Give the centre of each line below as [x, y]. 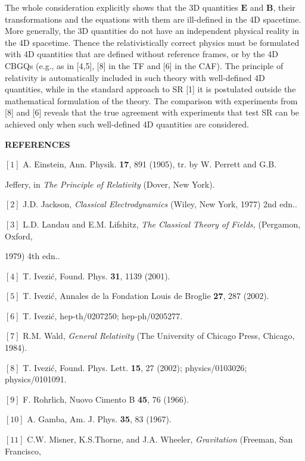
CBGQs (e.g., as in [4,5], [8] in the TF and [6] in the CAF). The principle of [144, 65]
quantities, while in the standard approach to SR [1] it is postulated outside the [150, 89]
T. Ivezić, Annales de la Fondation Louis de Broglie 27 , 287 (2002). [146, 296]
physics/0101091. [36, 379]
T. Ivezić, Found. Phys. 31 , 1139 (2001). [97, 275]
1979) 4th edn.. [32, 256]
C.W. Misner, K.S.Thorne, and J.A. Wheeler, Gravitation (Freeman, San [160, 439]
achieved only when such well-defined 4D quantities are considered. [127, 124]
